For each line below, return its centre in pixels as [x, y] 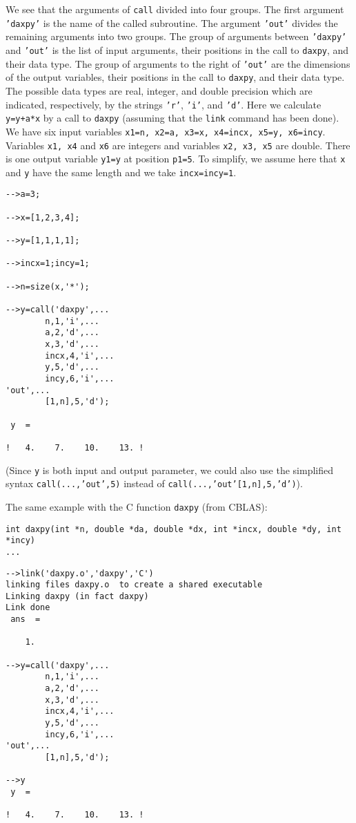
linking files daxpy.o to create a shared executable [134, 585]
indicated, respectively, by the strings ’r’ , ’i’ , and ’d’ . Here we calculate [164, 104]
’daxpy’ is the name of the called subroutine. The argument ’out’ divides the [172, 22]
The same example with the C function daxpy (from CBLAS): [137, 506]
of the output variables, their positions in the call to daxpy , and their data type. [175, 77]
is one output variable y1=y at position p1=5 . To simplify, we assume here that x [176, 159]
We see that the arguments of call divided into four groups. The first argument [175, 9]
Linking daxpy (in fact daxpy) [77, 596]
